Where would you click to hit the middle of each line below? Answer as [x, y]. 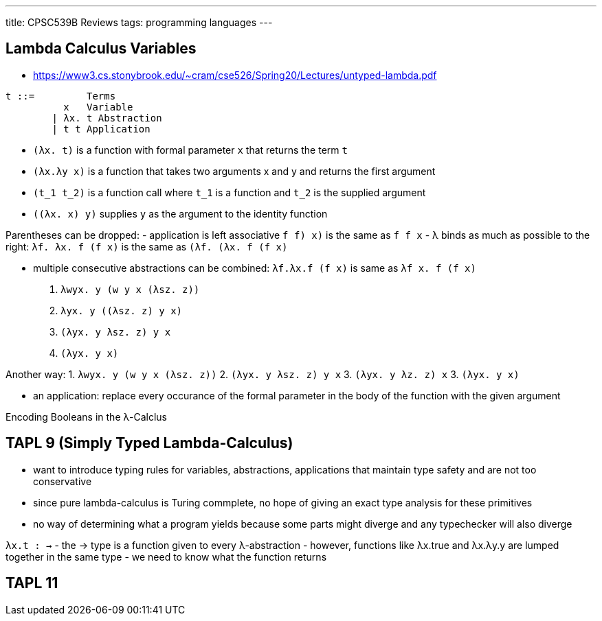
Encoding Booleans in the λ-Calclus [86, 417]
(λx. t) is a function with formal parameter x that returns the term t [190, 150]
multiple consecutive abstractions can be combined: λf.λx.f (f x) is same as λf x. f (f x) [255, 268]
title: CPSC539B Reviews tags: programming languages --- [139, 22]
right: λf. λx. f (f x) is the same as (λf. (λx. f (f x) [147, 246]
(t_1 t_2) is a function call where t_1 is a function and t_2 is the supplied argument [230, 192]
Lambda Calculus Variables [101, 49]
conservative [63, 481]
